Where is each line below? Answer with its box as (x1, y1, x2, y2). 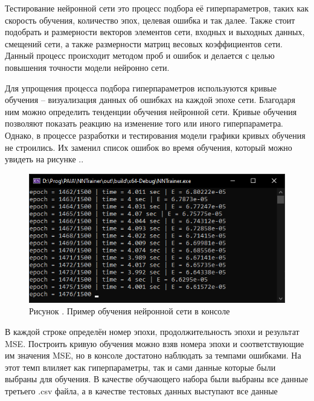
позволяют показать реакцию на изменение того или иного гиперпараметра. (5, 117, 284, 130)
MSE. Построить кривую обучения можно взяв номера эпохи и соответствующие (5, 337, 304, 350)
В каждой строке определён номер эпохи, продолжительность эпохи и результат (5, 325, 300, 338)
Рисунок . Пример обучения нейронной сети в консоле (29, 305, 230, 317)
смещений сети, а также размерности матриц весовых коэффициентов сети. (5, 37, 283, 50)
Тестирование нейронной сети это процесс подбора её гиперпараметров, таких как (5, 2, 309, 14)
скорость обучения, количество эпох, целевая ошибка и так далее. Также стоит (5, 13, 295, 26)
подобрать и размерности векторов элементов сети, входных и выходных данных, (5, 25, 305, 38)
